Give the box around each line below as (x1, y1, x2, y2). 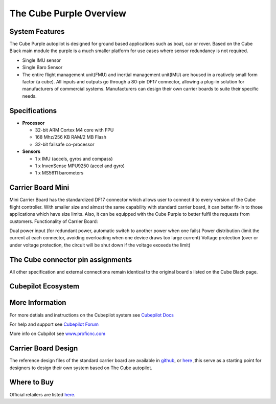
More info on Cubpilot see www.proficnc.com (9, 330, 106, 337)
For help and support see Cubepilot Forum (9, 321, 99, 327)
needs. (22, 93, 37, 99)
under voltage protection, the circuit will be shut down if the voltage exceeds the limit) (9, 242, 191, 248)
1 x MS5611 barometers (35, 170, 84, 176)
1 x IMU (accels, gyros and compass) (35, 155, 113, 162)
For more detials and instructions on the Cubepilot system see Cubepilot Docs (9, 312, 174, 318)
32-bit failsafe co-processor (35, 141, 95, 147)
